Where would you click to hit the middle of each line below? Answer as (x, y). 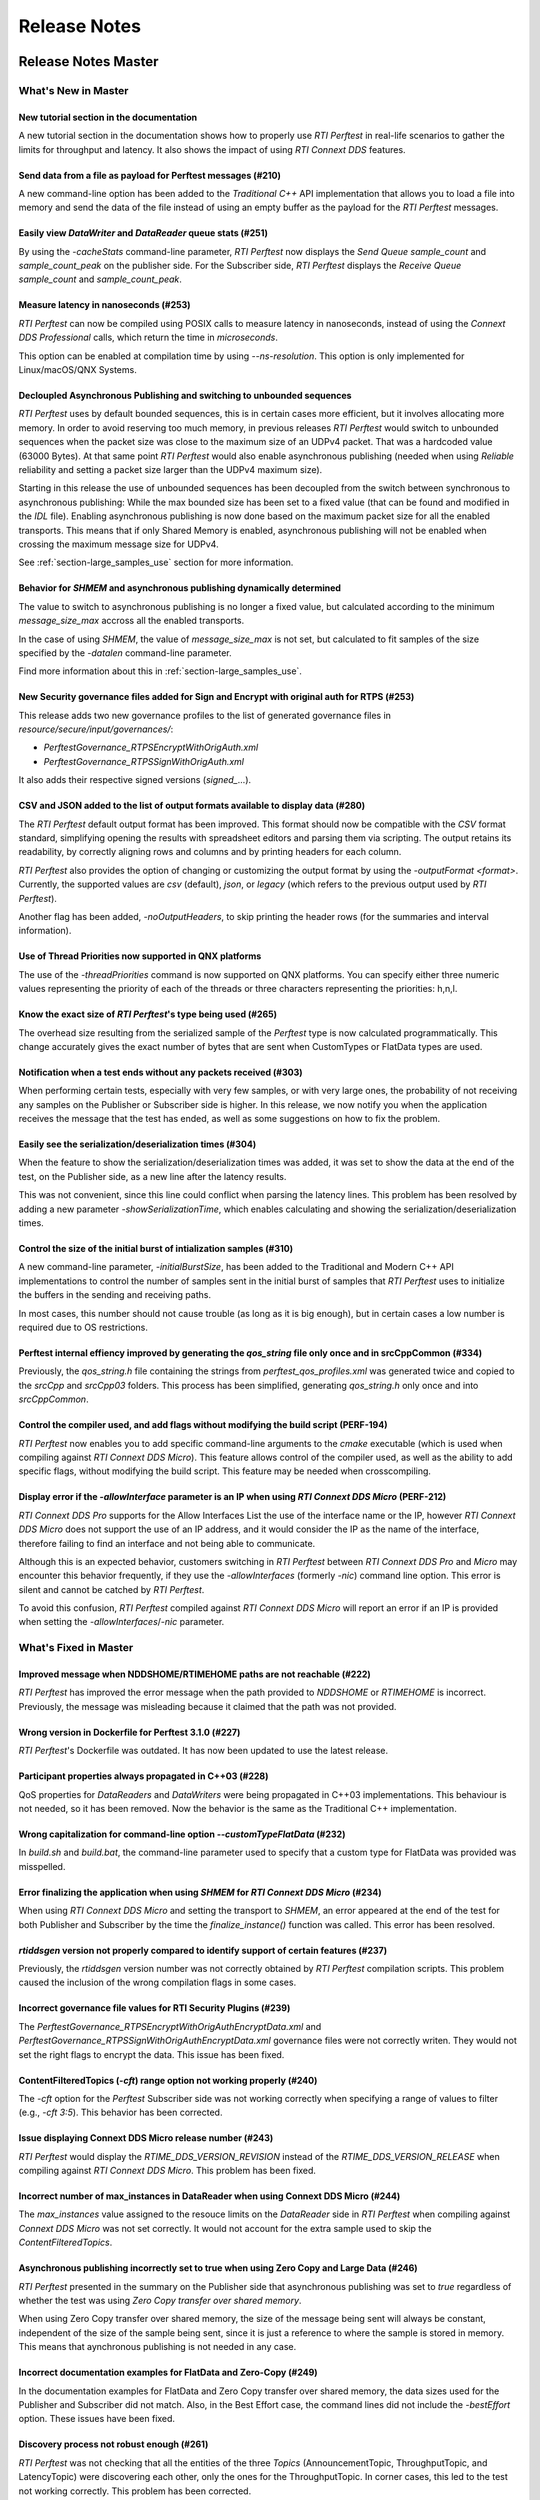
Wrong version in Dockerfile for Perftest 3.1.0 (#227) (129, 1732)
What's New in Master (73, 90)
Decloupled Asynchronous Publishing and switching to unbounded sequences (185, 396)
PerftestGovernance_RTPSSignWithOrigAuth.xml (144, 761)
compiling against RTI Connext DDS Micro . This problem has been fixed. (167, 2171)
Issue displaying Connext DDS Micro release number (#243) (146, 2138)
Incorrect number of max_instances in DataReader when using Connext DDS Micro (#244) (209, 2196)
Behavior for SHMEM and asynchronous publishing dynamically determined (180, 588)
